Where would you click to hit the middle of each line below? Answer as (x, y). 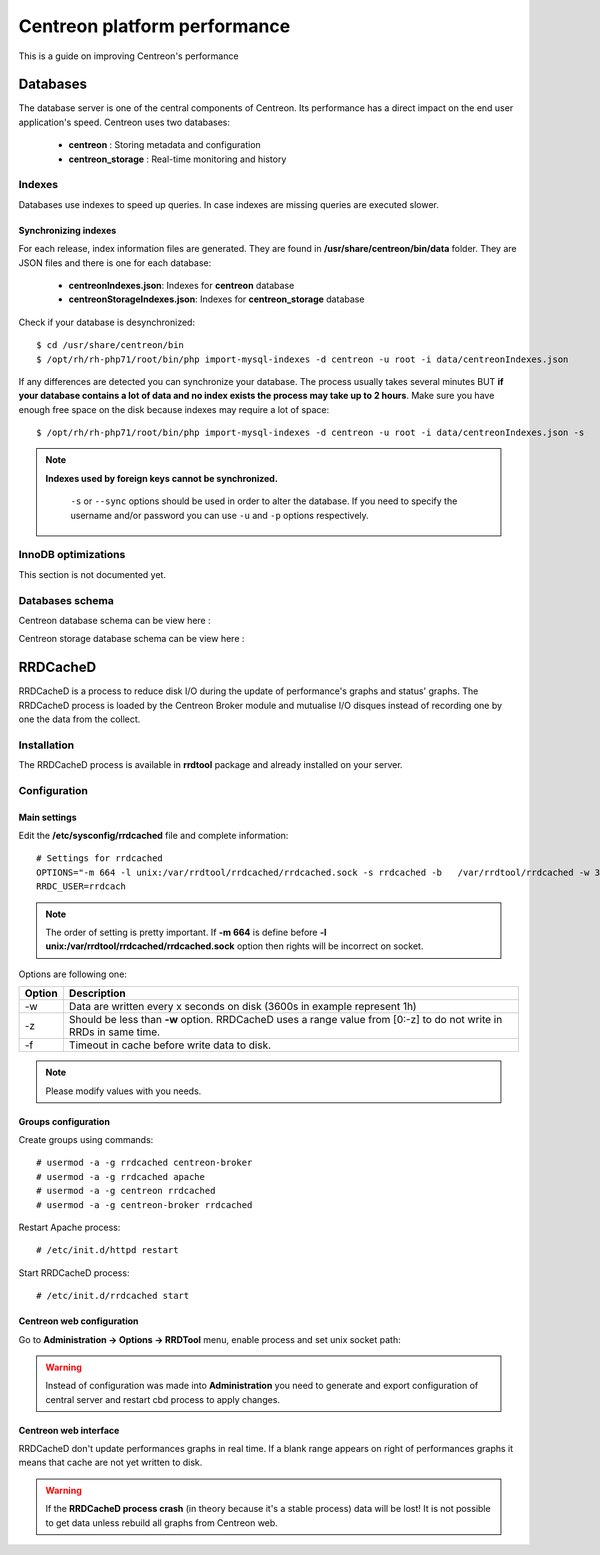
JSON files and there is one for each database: (115, 262)
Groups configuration (64, 1121)
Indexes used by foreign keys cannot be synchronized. (162, 478)
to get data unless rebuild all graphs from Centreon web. (162, 1522)
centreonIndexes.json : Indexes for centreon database (181, 285)
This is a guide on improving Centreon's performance (128, 56)
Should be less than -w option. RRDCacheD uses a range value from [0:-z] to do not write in (285, 1020)
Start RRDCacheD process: (74, 1272)
